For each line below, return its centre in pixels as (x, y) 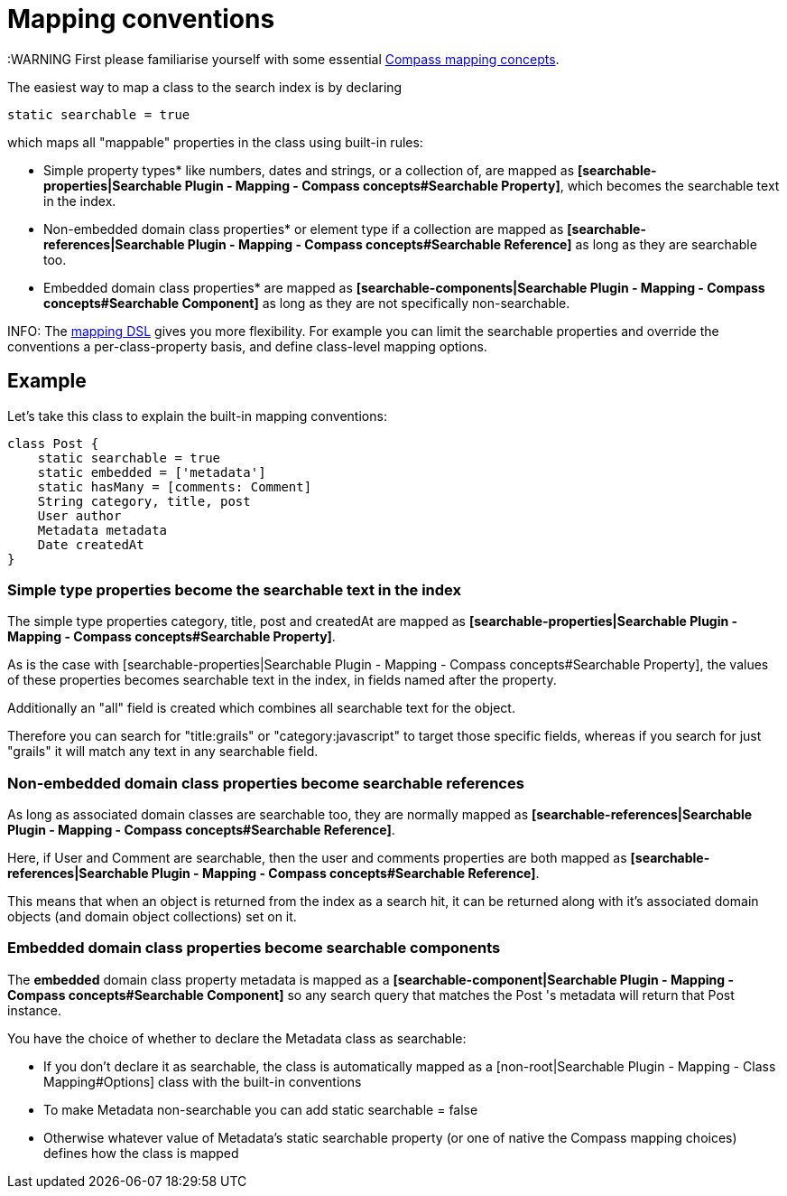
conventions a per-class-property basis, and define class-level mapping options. (247, 346)
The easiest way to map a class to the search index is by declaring (205, 87)
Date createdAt (91, 544)
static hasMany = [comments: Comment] (175, 486)
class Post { (53, 443)
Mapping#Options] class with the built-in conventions (203, 1081)
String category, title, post (144, 501)
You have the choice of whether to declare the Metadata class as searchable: (237, 1038)
